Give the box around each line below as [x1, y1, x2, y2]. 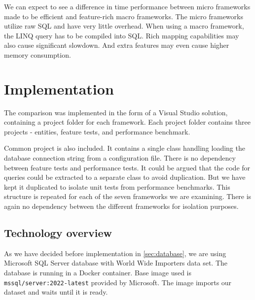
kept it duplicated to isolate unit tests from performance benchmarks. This [4, 181, 230, 192]
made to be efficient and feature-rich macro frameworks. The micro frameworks [4, 11, 243, 21]
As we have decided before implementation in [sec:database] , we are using [4, 248, 226, 258]
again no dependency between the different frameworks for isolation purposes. [4, 201, 239, 211]
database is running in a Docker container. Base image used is [4, 267, 192, 278]
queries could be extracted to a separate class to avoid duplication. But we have [4, 172, 246, 182]
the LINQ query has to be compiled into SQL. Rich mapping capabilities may [4, 30, 239, 40]
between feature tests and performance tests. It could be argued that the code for [4, 162, 251, 172]
